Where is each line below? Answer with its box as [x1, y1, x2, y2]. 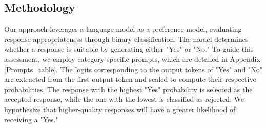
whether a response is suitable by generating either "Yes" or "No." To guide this [4, 44, 254, 54]
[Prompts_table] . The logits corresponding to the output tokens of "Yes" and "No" [4, 63, 262, 74]
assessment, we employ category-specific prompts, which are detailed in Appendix [4, 53, 260, 64]
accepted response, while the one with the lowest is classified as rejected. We [4, 94, 244, 104]
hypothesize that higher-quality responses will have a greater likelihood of [4, 103, 236, 114]
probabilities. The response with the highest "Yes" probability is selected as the [4, 83, 253, 94]
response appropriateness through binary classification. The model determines [4, 33, 249, 44]
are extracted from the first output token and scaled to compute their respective [4, 74, 256, 84]
